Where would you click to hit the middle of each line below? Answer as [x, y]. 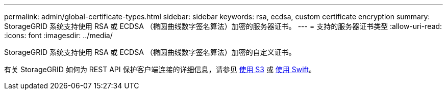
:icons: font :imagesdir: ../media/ [58, 35]
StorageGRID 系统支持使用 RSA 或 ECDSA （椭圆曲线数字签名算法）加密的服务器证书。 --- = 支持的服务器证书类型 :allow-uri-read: [223, 26]
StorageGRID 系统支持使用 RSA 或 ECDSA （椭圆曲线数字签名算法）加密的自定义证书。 [150, 52]
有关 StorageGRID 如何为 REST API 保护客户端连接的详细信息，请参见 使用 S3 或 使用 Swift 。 [160, 69]
